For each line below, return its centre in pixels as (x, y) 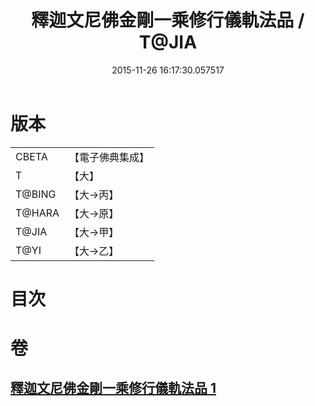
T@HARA (37, 213)
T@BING (36, 194)
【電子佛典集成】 (109, 157)
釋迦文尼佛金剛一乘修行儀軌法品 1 (113, 388)
